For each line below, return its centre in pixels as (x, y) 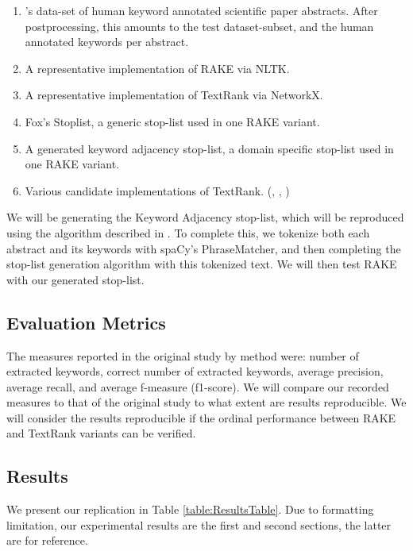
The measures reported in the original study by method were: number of (183, 355)
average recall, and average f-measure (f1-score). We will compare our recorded (198, 386)
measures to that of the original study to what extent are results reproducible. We (206, 402)
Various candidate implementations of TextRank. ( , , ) (157, 190)
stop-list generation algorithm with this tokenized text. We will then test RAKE (202, 264)
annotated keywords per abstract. (107, 42)
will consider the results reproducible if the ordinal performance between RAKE (201, 417)
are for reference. (47, 540)
